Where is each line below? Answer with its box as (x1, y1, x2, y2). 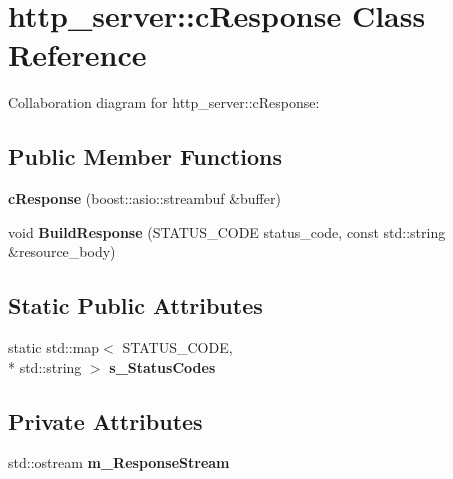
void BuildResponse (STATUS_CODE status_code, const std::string (8, 221, 446, 242)
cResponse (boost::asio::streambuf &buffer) (8, 188, 281, 209)
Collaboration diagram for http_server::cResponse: (8, 92, 320, 113)
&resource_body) (8, 241, 116, 262)
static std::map (8, 337, 100, 358)
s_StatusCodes (109, 356, 216, 377)
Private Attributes (8, 405, 203, 436)
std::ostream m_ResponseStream (8, 452, 230, 473)
